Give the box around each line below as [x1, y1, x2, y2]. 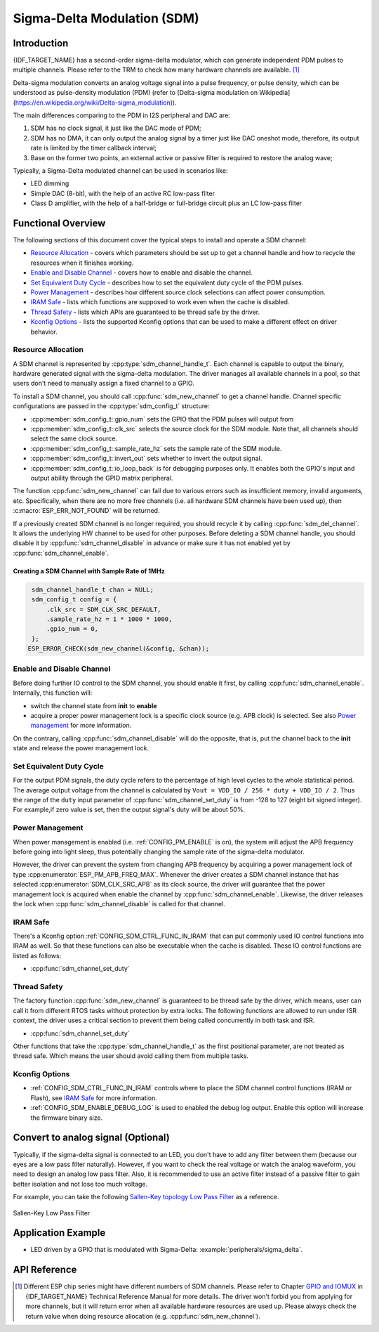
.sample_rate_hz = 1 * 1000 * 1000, [46, 615, 173, 623]
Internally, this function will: [13, 688, 93, 697]
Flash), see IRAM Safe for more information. [30, 1093, 157, 1102]
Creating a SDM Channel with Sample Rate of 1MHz [13, 566, 165, 575]
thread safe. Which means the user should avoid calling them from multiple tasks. [13, 1052, 249, 1060]
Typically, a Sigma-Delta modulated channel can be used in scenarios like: [13, 166, 228, 175]
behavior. [30, 327, 58, 336]
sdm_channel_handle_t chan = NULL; [32, 585, 154, 594]
